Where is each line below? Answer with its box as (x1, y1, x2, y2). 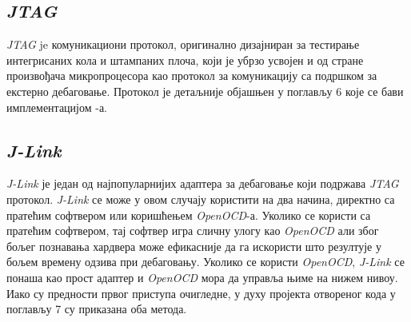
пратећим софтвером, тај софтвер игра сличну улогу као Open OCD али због (6, 222, 379, 239)
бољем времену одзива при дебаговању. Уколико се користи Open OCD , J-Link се (6, 253, 405, 270)
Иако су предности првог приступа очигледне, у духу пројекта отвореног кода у (6, 284, 396, 301)
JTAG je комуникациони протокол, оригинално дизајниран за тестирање (6, 36, 360, 53)
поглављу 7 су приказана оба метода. (6, 300, 187, 317)
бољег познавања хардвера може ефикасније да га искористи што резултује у (6, 237, 381, 254)
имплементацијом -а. (6, 98, 108, 115)
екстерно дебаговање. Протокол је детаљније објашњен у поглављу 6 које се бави (6, 82, 404, 99)
